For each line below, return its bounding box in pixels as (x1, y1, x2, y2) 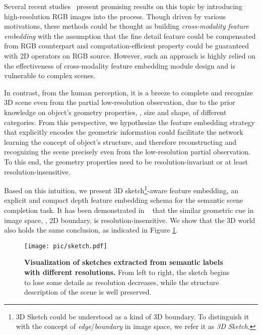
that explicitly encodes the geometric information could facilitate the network (4, 127, 243, 137)
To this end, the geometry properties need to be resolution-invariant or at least (4, 156, 248, 166)
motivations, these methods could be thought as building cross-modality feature (4, 21, 249, 31)
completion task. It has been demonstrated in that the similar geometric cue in (4, 204, 254, 215)
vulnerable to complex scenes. (4, 70, 96, 81)
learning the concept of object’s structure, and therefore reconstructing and (4, 136, 236, 147)
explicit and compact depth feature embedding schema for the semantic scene (4, 195, 243, 205)
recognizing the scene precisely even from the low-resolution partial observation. (4, 146, 250, 157)
